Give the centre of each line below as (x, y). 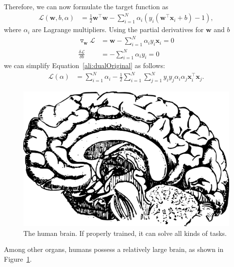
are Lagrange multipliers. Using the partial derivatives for (118, 29)
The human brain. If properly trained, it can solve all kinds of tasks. (125, 233)
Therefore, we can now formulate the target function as (86, 6)
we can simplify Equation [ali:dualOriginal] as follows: (84, 65)
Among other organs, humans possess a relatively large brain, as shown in (114, 249)
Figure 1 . (18, 259)
